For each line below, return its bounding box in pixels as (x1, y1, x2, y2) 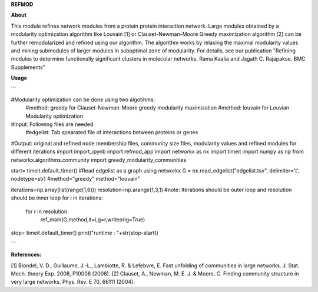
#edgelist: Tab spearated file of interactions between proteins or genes (25, 129, 198, 136)
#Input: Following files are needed (11, 121, 94, 128)
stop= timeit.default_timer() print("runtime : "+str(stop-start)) (11, 230, 159, 237)
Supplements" (11, 64, 46, 71)
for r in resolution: (25, 208, 69, 215)
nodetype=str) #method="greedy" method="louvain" (11, 175, 140, 182)
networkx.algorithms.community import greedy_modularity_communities (11, 156, 187, 163)
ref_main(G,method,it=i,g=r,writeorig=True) (40, 215, 145, 223)
